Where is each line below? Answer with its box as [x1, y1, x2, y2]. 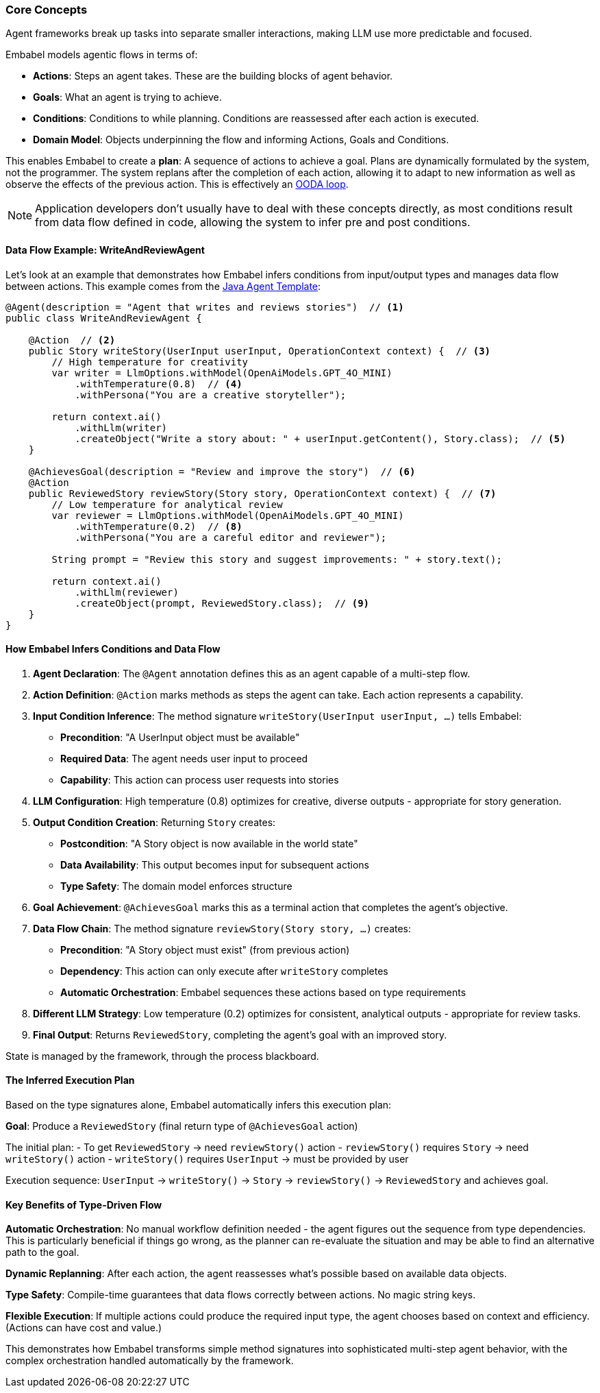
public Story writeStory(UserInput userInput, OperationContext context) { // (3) [28, 345, 491, 356]
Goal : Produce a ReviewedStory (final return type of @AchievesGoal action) [5, 1120, 358, 1132]
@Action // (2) [28, 334, 116, 346]
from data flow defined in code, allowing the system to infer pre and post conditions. [35, 215, 471, 230]
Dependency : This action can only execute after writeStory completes [60, 965, 388, 977]
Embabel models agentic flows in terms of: [5, 49, 198, 61]
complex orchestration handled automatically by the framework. [5, 1355, 294, 1367]
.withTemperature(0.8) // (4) [75, 378, 242, 389]
